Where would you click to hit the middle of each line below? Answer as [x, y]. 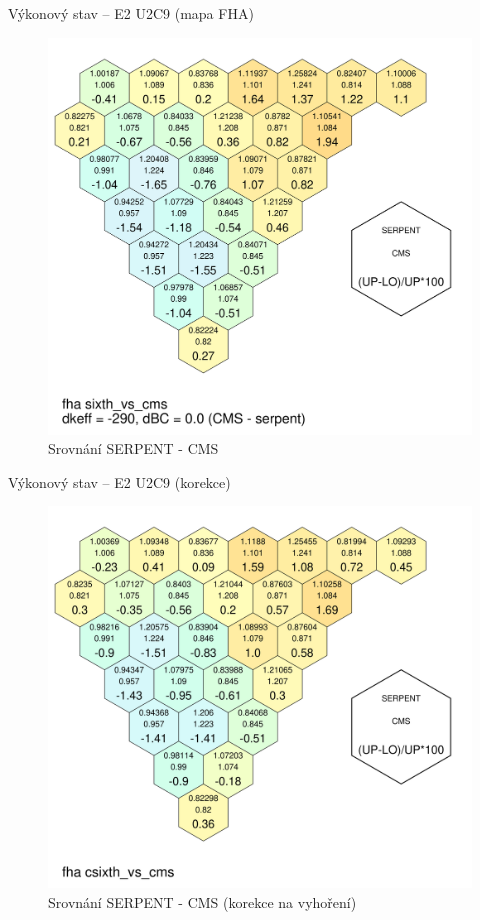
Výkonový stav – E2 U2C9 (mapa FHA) [131, 13]
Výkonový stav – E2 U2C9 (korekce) [119, 481]
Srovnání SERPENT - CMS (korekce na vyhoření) [202, 901]
